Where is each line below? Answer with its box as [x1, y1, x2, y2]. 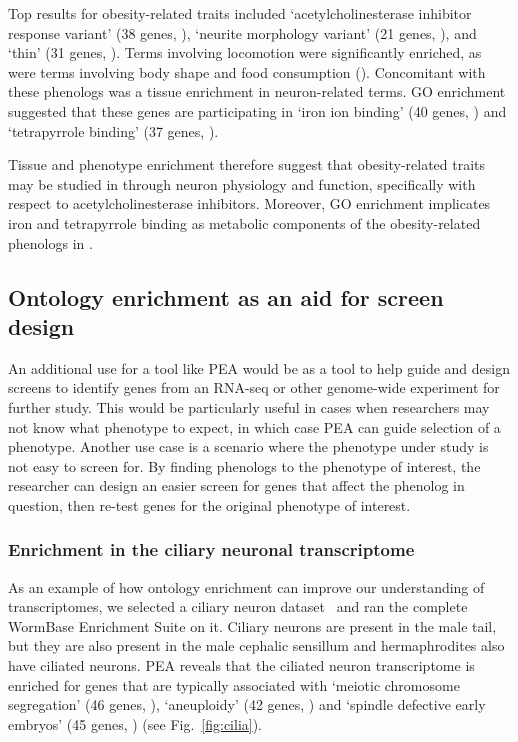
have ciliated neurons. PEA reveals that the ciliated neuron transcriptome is [8, 655, 475, 676]
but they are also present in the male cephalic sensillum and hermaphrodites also [8, 635, 505, 656]
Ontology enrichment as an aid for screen [8, 281, 444, 312]
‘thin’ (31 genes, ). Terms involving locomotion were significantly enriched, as [8, 42, 482, 63]
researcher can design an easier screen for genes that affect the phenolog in [8, 475, 465, 496]
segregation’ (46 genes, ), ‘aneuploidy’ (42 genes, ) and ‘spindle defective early [8, 694, 486, 715]
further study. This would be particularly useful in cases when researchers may [8, 396, 490, 417]
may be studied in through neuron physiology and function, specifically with [8, 173, 476, 194]
